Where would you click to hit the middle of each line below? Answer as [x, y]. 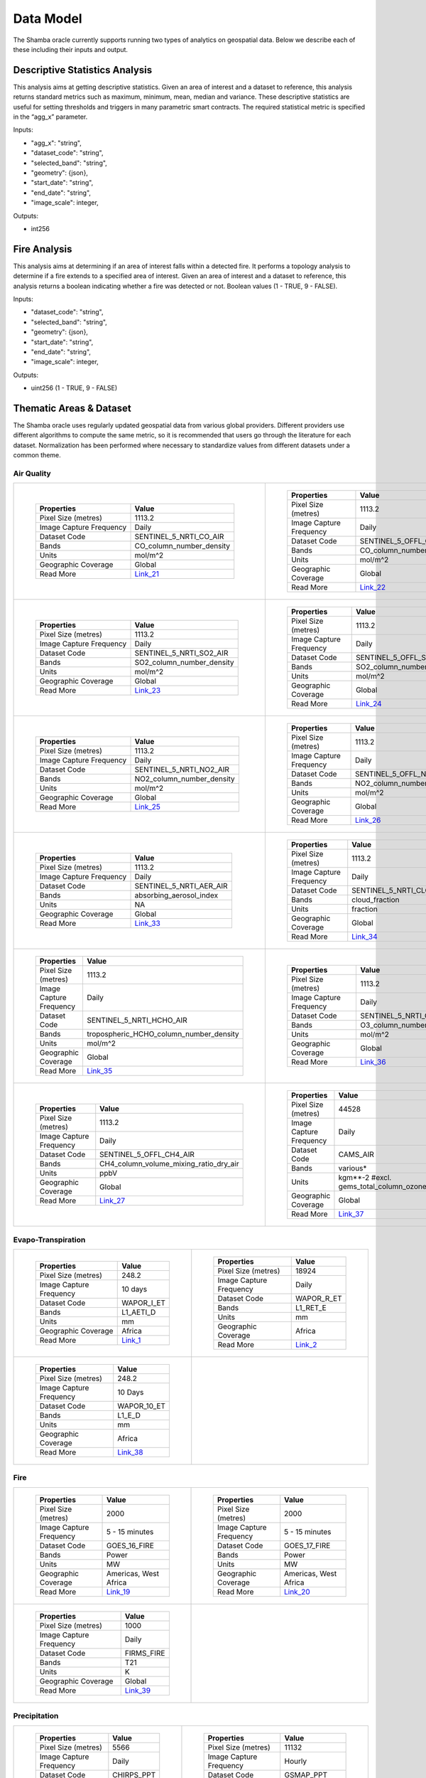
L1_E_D [129, 1415]
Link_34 [365, 937]
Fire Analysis [43, 249]
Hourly [296, 1761]
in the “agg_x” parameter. [50, 117]
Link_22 [373, 587]
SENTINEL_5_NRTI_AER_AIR [181, 886]
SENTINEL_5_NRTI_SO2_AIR [181, 653]
